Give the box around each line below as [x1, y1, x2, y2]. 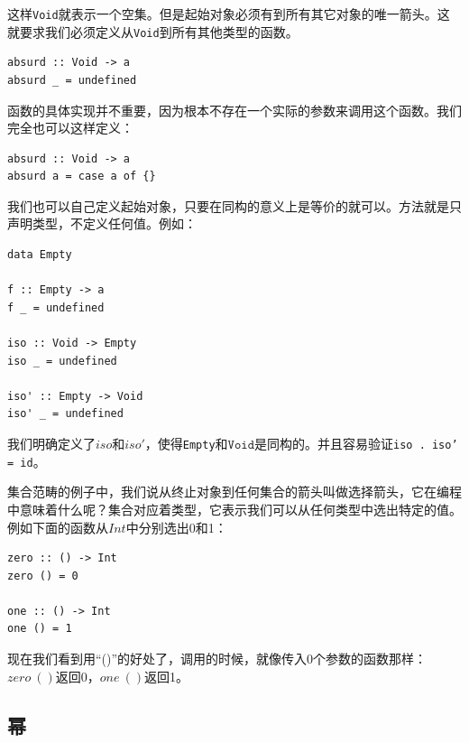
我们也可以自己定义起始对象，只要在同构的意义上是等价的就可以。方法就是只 [7, 196, 462, 215]
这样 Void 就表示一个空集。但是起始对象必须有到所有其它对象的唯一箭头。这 [7, 5, 450, 23]
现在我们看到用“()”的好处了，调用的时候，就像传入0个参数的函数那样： [7, 649, 428, 668]
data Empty [7, 248, 72, 262]
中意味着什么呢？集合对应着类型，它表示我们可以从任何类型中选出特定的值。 [7, 499, 462, 518]
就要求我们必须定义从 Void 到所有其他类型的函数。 [7, 22, 299, 41]
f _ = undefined [7, 301, 105, 314]
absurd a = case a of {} [7, 170, 156, 183]
